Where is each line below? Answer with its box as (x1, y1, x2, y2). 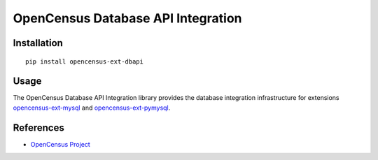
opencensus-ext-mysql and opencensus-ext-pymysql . (13, 103, 171, 112)
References (13, 122, 64, 133)
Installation (13, 37, 63, 49)
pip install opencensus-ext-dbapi (25, 57, 143, 66)
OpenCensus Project (30, 140, 90, 148)
